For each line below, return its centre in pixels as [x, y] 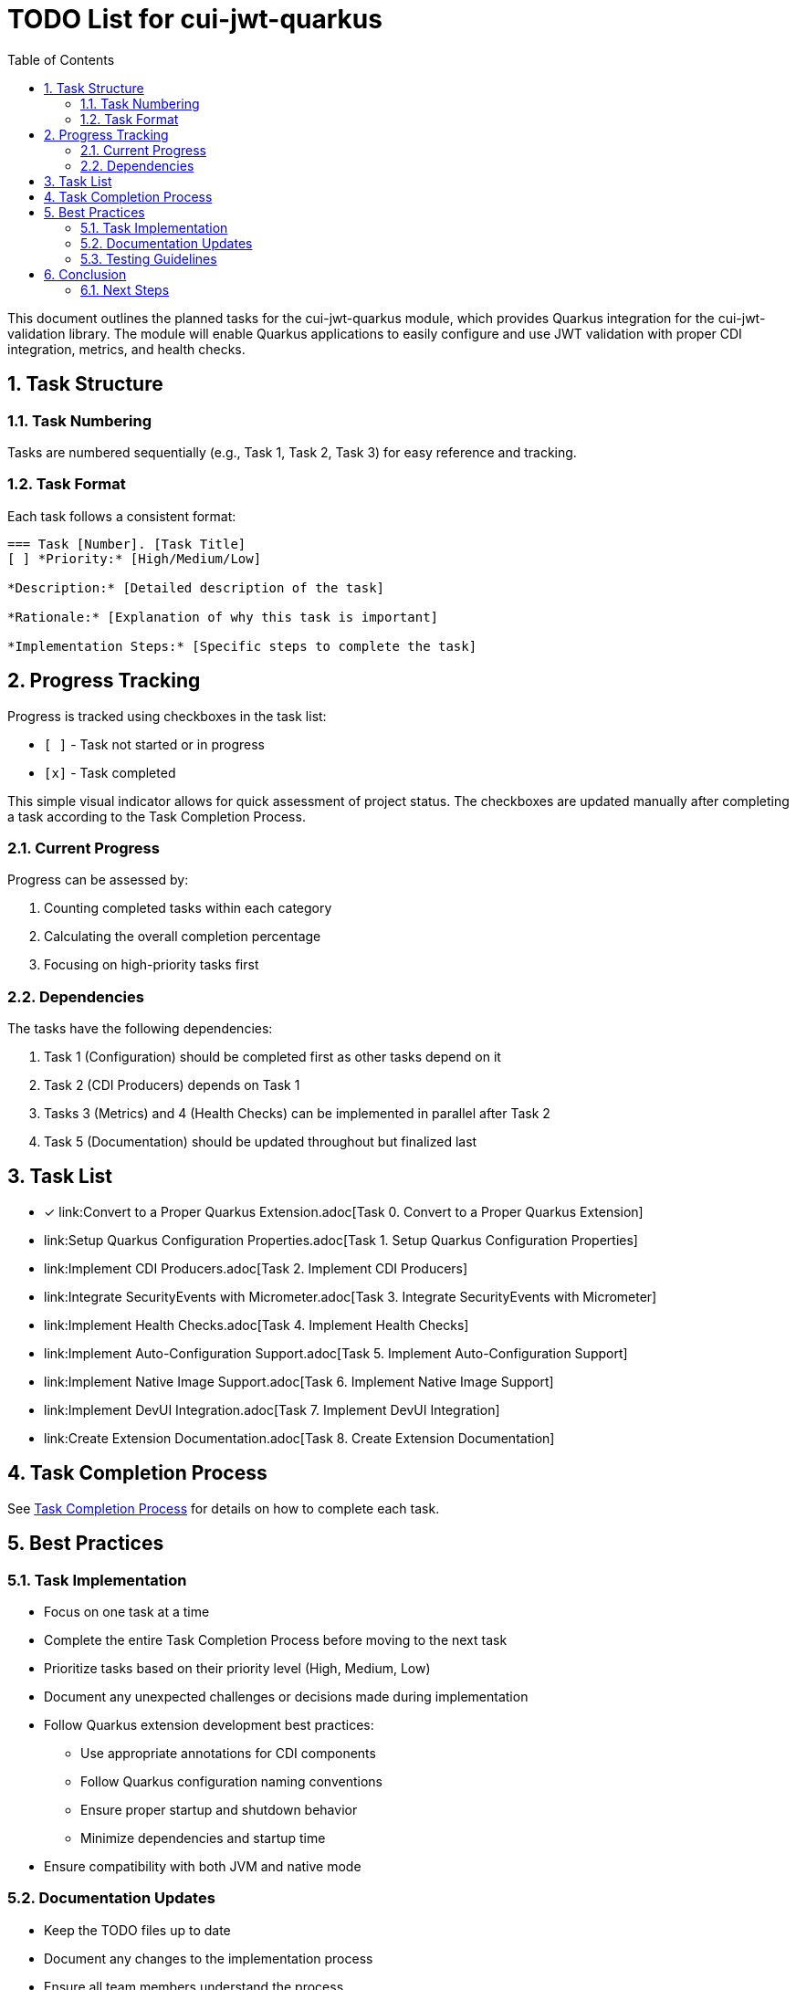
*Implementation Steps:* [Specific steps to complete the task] [242, 646]
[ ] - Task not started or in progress [154, 744]
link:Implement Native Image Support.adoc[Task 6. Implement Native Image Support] [299, 1381]
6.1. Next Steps [125, 289]
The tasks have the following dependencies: [140, 1029]
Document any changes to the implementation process [209, 1958]
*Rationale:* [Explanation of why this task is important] [223, 617]
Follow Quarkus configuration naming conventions [231, 1781]
